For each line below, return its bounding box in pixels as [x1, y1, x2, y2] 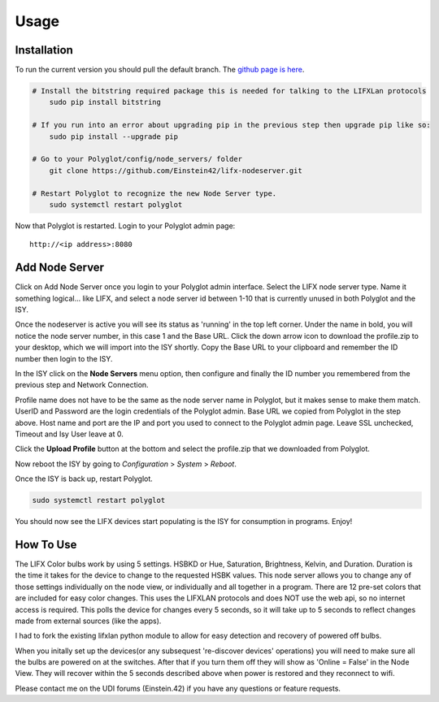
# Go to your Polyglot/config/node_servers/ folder [32, 154, 243, 164]
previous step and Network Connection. [15, 380, 150, 390]
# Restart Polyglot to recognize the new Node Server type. [32, 188, 277, 198]
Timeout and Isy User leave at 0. [15, 429, 124, 439]
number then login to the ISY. [15, 353, 113, 363]
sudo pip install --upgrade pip [49, 132, 179, 141]
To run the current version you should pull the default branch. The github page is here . [15, 65, 305, 75]
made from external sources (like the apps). [15, 616, 162, 626]
